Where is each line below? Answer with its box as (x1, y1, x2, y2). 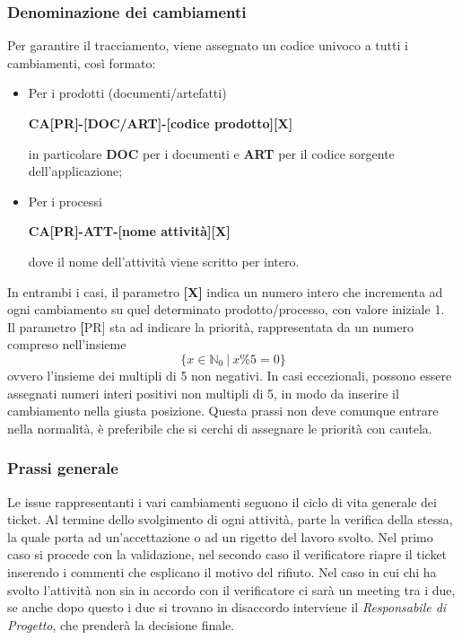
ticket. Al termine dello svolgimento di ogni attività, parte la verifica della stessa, (7, 510, 453, 529)
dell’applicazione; (28, 162, 123, 180)
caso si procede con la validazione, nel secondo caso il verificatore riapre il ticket (7, 545, 448, 564)
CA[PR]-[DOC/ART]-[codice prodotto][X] (28, 114, 293, 132)
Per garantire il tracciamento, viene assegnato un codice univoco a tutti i (7, 36, 408, 55)
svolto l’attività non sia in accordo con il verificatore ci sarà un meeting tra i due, (7, 580, 456, 599)
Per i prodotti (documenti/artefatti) (28, 83, 227, 102)
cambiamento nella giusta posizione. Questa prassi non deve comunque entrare (7, 401, 439, 420)
